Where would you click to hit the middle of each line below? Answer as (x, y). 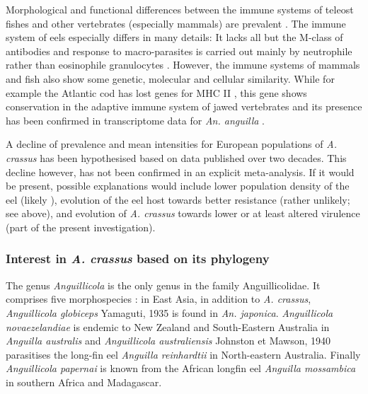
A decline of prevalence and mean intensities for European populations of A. (171, 144)
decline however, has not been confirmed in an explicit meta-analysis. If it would (180, 172)
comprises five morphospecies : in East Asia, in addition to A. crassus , (159, 299)
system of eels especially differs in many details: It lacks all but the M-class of (174, 37)
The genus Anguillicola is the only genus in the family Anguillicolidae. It (163, 285)
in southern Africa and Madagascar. (84, 382)
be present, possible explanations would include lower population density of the (178, 186)
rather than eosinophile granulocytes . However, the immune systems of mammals (183, 65)
